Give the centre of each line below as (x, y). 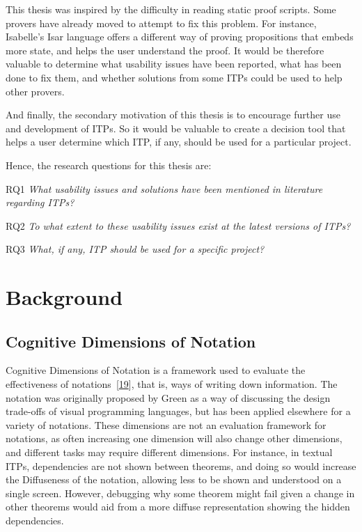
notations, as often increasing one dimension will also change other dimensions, (174, 438)
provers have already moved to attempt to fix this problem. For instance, (161, 23)
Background (64, 297)
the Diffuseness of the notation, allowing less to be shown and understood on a (174, 479)
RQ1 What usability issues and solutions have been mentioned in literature (164, 188)
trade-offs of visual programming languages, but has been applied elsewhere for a (178, 411)
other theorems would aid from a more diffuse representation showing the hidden (178, 507)
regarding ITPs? (40, 202)
